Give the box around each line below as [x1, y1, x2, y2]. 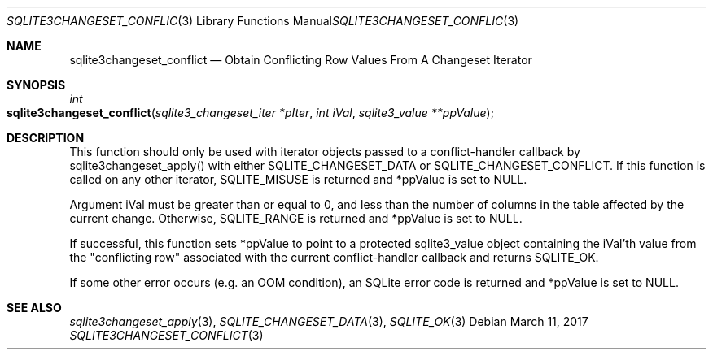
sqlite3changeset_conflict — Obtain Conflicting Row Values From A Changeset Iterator [69, 53, 532, 67]
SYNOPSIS [7, 78, 66, 92]
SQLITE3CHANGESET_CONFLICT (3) [69, 328, 264, 342]
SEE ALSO [7, 301, 62, 315]
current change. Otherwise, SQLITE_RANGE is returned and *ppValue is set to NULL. [69, 211, 523, 225]
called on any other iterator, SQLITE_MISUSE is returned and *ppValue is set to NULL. [69, 172, 527, 186]
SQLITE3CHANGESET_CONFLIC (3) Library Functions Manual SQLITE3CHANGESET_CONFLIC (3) [7, 14, 519, 28]
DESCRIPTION [7, 131, 85, 145]
